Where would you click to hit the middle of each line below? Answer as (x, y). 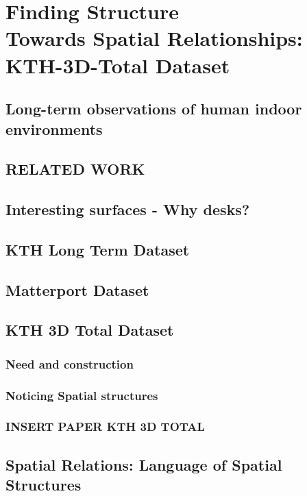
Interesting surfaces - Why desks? (128, 209)
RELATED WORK (75, 169)
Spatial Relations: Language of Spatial (144, 464)
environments (54, 128)
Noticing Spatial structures (82, 395)
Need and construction (70, 363)
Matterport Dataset (77, 289)
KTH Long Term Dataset (98, 249)
